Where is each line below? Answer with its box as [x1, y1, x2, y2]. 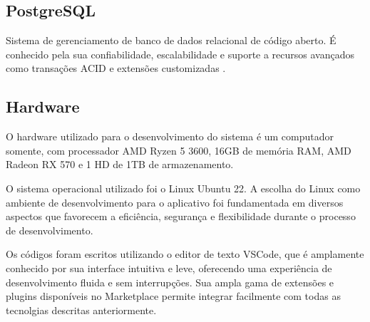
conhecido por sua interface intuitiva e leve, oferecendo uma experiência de [6, 260, 332, 275]
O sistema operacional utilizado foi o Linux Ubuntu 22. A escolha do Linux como [6, 180, 361, 195]
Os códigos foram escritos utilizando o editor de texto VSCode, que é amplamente [6, 246, 364, 261]
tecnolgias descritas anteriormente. [6, 302, 157, 317]
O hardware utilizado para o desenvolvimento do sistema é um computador [6, 129, 334, 144]
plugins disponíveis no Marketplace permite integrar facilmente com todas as [6, 289, 341, 303]
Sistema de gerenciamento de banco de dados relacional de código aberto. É [6, 33, 336, 48]
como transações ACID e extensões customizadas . [6, 61, 226, 76]
